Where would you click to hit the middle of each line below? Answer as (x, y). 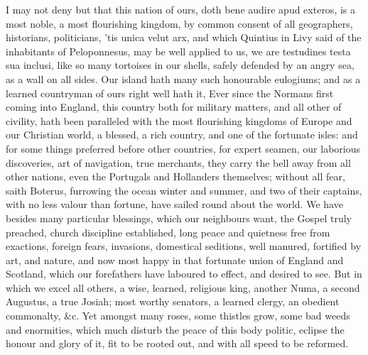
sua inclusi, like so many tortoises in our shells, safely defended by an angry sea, (180, 65)
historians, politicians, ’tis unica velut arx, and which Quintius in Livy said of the (184, 37)
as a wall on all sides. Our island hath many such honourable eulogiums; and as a (183, 78)
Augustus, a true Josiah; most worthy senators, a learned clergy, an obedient (173, 301)
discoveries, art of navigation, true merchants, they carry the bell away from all (178, 162)
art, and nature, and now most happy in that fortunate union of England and (175, 260)
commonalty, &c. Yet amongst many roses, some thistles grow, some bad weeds (178, 316)
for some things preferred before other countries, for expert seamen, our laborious (183, 148)
